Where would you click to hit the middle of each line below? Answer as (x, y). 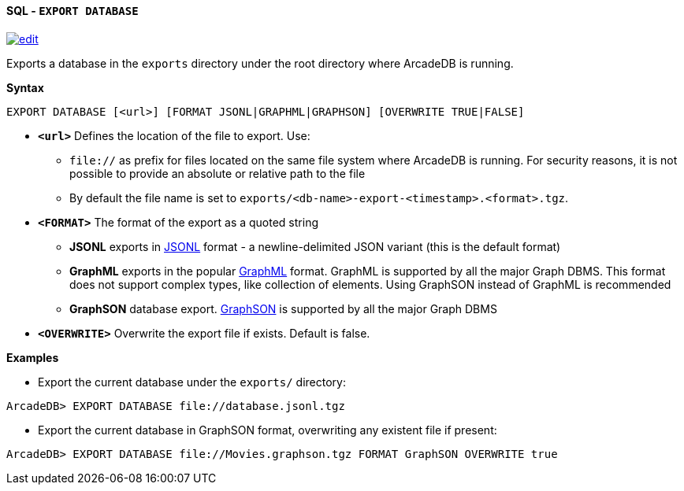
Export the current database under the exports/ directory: (192, 382)
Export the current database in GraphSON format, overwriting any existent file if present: (268, 430)
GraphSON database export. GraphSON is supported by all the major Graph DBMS (283, 308)
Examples (33, 357)
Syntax (25, 87)
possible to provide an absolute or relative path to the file (217, 173)
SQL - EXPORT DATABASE (72, 11)
